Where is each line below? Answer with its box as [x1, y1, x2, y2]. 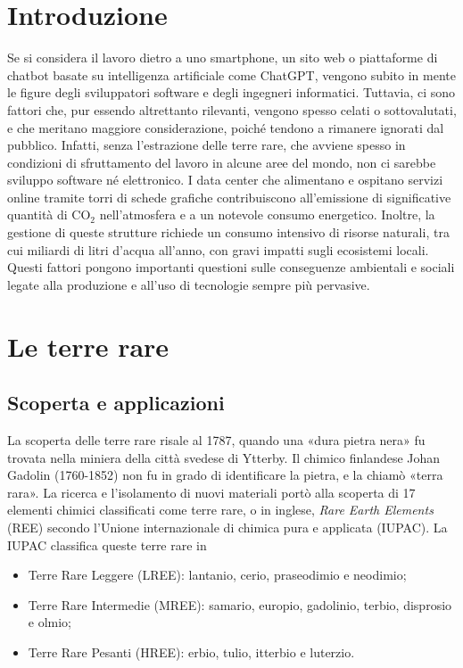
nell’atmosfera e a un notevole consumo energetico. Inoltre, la [99, 205, 435, 224]
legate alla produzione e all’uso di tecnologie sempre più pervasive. [7, 275, 370, 293]
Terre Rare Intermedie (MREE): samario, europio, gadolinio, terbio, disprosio [28, 595, 452, 614]
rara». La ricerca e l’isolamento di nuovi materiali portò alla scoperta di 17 [7, 482, 416, 501]
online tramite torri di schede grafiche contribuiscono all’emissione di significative [7, 187, 451, 206]
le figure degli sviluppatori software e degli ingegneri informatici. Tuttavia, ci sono [7, 83, 456, 102]
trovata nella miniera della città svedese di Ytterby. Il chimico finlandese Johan [7, 448, 441, 466]
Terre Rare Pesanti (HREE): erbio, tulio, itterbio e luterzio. [28, 642, 355, 661]
